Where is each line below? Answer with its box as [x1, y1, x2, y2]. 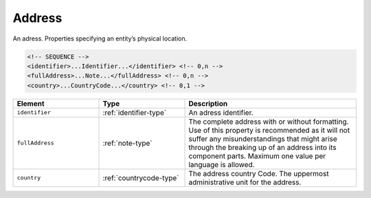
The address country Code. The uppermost [188, 168, 329, 178]
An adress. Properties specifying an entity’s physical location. [12, 34, 188, 43]
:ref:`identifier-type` [102, 107, 167, 117]
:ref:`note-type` [102, 138, 153, 148]
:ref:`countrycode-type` [102, 173, 179, 182]
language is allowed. [188, 159, 255, 169]
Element [16, 98, 45, 108]
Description [188, 98, 228, 108]
